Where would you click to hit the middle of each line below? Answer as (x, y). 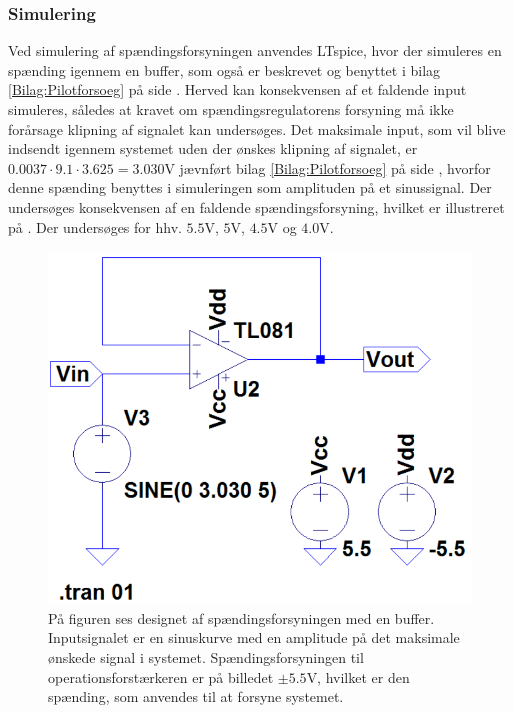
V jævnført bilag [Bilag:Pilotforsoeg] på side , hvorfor (327, 167)
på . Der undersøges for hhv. (95, 226)
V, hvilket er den (358, 676)
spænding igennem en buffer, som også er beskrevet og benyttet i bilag (224, 69)
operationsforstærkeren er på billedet (161, 676)
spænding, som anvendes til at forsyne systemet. (196, 696)
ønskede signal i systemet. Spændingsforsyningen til (206, 657)
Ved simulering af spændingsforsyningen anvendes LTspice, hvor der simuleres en (255, 50)
